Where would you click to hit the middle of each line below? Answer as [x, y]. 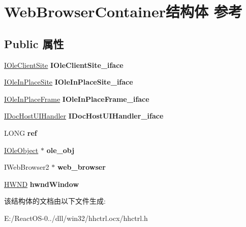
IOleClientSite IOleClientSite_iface [64, 65]
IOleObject [21, 150]
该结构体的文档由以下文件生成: [55, 201]
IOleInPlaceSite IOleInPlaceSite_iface [69, 82]
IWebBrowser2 [27, 167]
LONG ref [21, 133]
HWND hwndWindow [42, 184]
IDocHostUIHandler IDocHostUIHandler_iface [84, 116]
